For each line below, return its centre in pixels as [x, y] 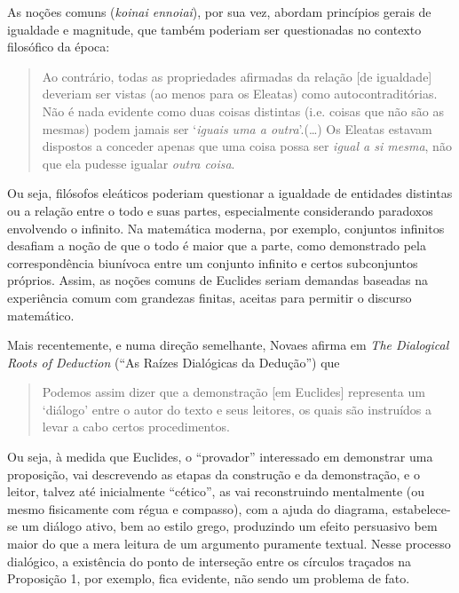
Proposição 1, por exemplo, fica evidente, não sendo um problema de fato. [209, 578]
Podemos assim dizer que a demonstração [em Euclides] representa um [233, 392]
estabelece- [421, 508]
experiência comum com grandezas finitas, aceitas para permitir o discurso [210, 297]
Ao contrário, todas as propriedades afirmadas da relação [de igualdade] [237, 76]
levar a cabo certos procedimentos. [136, 427]
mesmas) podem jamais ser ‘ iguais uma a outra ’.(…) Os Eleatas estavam [237, 128]
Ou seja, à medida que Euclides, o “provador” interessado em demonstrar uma [220, 457]
